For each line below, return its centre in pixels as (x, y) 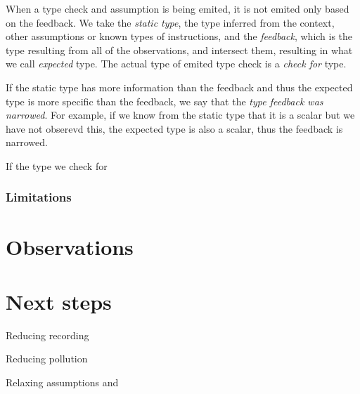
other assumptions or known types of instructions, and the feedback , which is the (179, 36)
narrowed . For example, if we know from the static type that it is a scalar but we (180, 115)
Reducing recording (47, 335)
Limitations (39, 197)
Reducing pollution (47, 359)
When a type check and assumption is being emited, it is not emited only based (178, 8)
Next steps (59, 301)
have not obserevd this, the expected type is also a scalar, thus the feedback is (174, 128)
